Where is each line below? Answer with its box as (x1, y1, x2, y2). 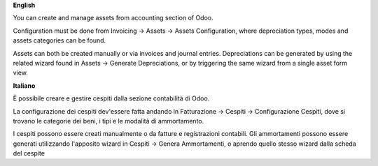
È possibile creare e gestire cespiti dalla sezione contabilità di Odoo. (13, 94, 210, 103)
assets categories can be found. (13, 36, 106, 45)
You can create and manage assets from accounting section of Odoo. (13, 14, 213, 22)
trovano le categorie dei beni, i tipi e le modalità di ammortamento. (13, 116, 204, 125)
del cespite (13, 149, 45, 158)
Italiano (13, 81, 36, 90)
